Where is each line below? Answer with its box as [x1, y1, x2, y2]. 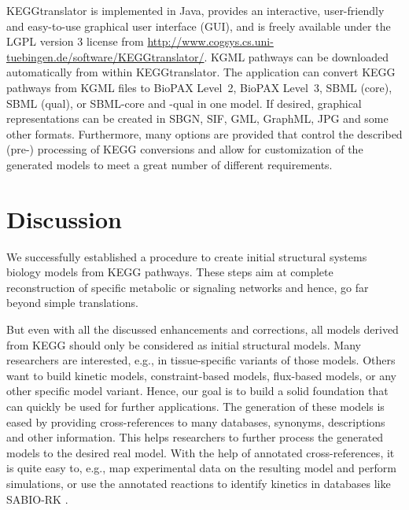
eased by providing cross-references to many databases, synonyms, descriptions [6, 413, 385, 430]
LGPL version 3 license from [6, 33, 144, 50]
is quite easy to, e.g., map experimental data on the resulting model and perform [6, 460, 396, 476]
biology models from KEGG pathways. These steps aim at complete [6, 264, 333, 280]
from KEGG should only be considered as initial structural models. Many [6, 336, 361, 353]
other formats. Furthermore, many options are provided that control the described [6, 125, 403, 142]
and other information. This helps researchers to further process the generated [6, 429, 384, 445]
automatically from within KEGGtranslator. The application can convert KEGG [6, 64, 396, 80]
